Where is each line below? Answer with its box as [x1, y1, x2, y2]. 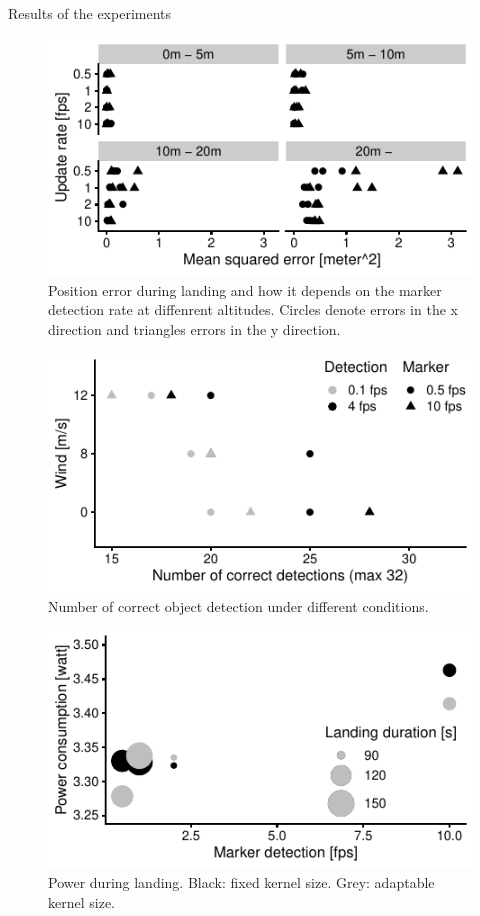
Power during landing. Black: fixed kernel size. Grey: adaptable [48, 872, 435, 893]
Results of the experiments [8, 3, 172, 23]
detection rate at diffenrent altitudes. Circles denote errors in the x [48, 299, 458, 320]
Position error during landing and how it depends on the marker [48, 279, 442, 300]
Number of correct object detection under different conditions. [48, 595, 429, 616]
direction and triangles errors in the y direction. [48, 318, 341, 339]
